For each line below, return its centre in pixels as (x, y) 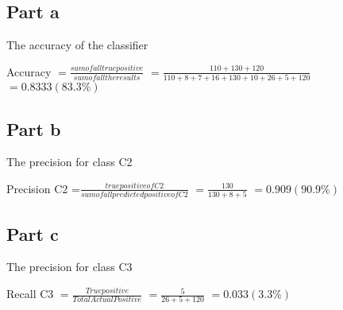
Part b (34, 128)
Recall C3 (30, 294)
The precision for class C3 (69, 267)
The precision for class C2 (69, 162)
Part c (33, 233)
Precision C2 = (43, 188)
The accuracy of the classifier (77, 45)
